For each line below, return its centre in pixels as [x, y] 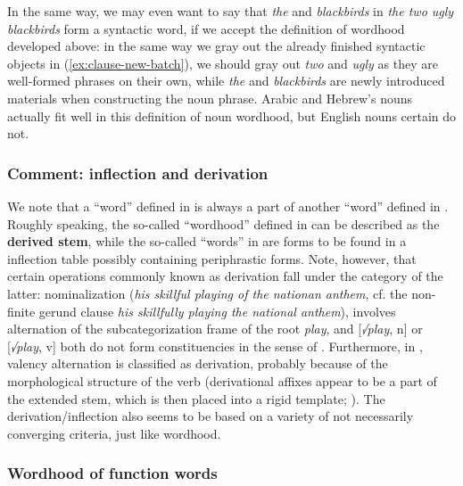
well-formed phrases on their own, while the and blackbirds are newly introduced [226, 81]
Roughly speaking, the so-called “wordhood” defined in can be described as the [223, 223]
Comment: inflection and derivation [138, 173]
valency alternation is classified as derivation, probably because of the [198, 363]
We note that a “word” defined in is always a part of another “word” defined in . [228, 206]
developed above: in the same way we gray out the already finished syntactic [216, 46]
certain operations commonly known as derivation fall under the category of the [225, 276]
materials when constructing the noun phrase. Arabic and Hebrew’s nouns [210, 98]
